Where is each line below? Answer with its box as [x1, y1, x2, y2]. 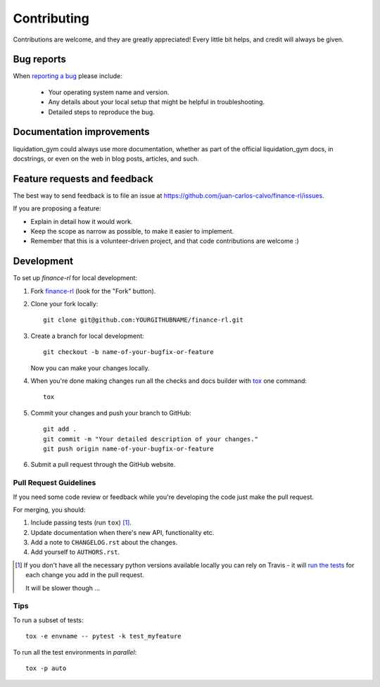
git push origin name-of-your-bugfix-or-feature [43, 444, 214, 453]
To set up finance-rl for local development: [13, 274, 137, 282]
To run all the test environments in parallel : [13, 648, 137, 656]
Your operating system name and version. [48, 88, 170, 96]
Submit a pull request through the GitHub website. [30, 460, 176, 469]
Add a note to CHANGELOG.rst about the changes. [30, 538, 178, 547]
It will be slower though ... [25, 584, 100, 592]
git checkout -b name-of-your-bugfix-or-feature [43, 348, 214, 356]
